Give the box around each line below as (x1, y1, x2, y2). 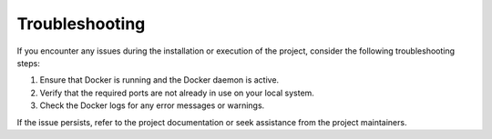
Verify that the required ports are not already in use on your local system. (39, 87, 314, 98)
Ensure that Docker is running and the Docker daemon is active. (39, 74, 280, 85)
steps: (16, 57, 40, 68)
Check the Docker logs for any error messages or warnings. (39, 100, 265, 111)
